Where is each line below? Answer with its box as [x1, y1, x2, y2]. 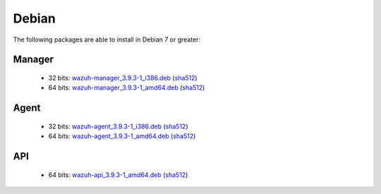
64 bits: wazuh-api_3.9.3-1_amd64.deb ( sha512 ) [48, 170, 188, 179]
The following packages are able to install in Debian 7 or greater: [13, 35, 201, 44]
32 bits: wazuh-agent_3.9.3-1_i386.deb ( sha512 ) [48, 122, 188, 131]
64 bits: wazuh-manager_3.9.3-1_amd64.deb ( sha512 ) [48, 83, 205, 92]
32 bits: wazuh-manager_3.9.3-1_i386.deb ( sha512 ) [48, 73, 198, 82]
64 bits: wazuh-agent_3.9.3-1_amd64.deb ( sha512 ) [48, 132, 196, 140]
